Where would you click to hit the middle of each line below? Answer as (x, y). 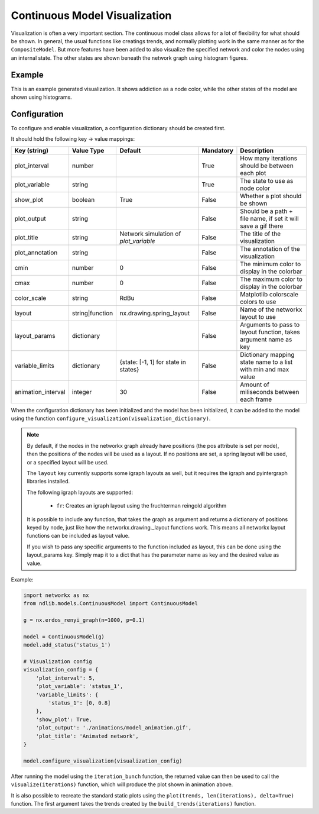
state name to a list (266, 362)
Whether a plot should (271, 196)
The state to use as (267, 180)
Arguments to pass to (270, 324)
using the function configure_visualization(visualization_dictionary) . (111, 419)
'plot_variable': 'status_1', (79, 687)
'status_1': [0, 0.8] (79, 703)
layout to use (258, 316)
